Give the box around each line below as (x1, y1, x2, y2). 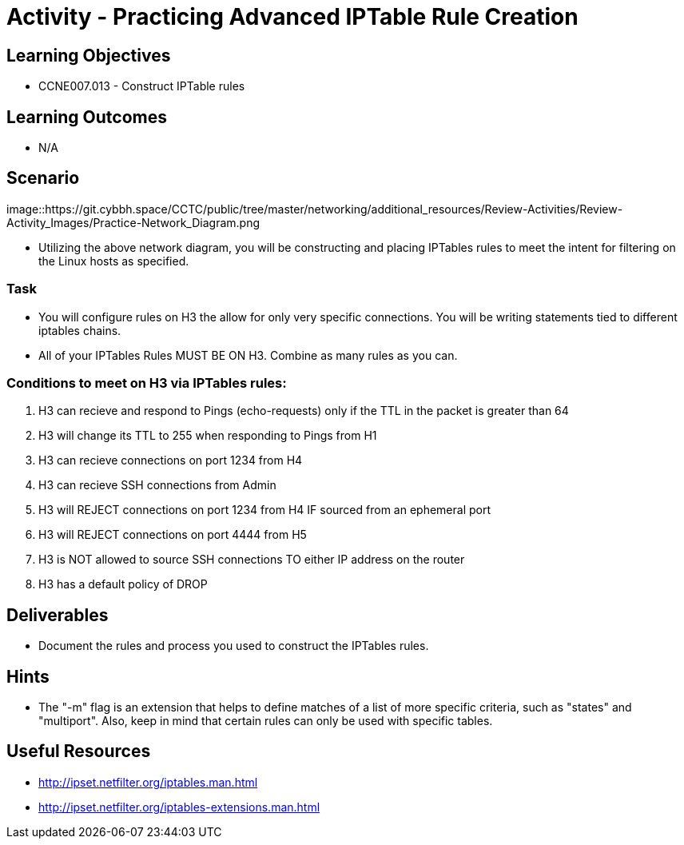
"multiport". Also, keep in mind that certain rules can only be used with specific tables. (38, 714, 493, 728)
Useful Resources (6, 741, 151, 762)
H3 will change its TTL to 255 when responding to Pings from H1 (38, 428, 377, 443)
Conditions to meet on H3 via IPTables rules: (6, 374, 287, 391)
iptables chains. (38, 323, 121, 337)
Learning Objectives (6, 45, 171, 66)
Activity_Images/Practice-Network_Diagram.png (6, 215, 260, 229)
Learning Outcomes (6, 106, 167, 127)
